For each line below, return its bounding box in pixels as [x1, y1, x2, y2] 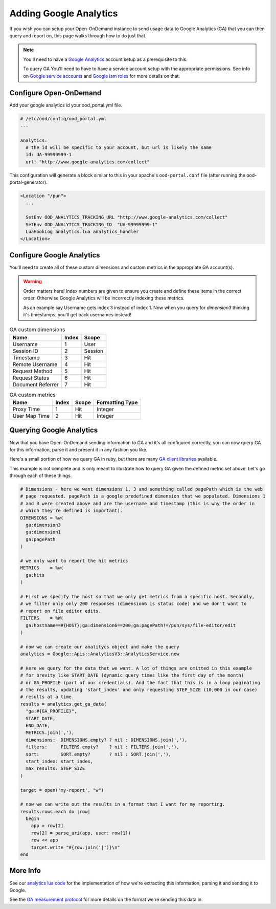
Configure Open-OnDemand [9, 89, 102, 97]
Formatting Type [96, 399, 138, 406]
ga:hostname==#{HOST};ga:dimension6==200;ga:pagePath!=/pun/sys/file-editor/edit [26, 622, 236, 628]
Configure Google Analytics [9, 251, 100, 259]
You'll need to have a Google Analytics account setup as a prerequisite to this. [23, 56, 188, 62]
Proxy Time [12, 406, 40, 413]
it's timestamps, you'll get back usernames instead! [23, 311, 132, 317]
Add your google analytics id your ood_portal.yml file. [9, 102, 123, 109]
